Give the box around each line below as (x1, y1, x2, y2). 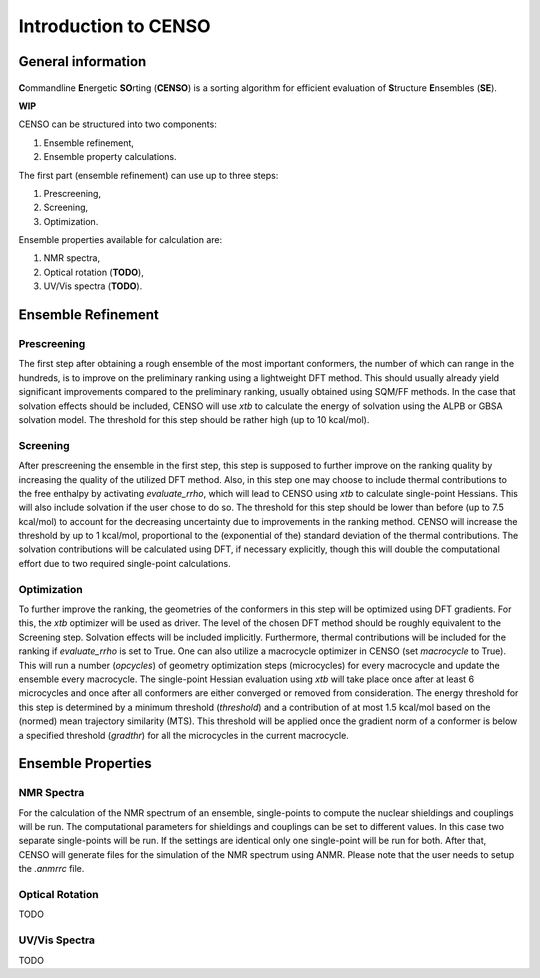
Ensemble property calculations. (43, 151, 177, 163)
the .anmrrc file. (18, 863, 85, 875)
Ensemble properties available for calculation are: (18, 234, 223, 246)
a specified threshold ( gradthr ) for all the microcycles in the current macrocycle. (18, 729, 349, 741)
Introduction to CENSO (18, 15, 211, 37)
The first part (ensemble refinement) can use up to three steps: (18, 169, 279, 181)
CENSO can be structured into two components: (18, 118, 217, 130)
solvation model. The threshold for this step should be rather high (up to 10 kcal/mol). (18, 413, 370, 425)
